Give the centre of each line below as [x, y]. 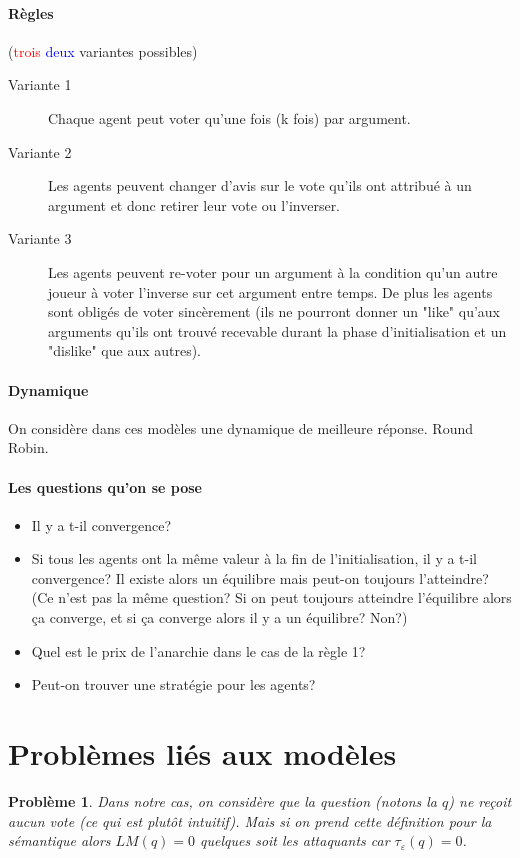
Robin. [28, 447]
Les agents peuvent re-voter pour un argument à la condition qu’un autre [273, 271]
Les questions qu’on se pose [105, 486]
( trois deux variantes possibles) [103, 50]
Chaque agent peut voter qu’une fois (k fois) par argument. [229, 117]
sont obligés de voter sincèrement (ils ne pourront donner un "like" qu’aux [274, 311]
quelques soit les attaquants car [295, 840]
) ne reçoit [480, 800]
